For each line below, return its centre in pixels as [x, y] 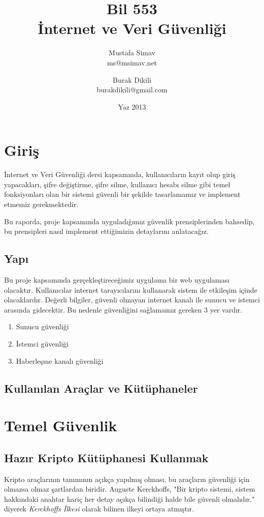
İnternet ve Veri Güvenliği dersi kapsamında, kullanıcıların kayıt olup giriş [120, 174]
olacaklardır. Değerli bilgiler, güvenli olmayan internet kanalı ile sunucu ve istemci [132, 300]
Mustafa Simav [132, 53]
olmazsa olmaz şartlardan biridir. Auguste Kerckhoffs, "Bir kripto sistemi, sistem [130, 489]
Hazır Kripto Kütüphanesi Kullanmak [106, 457]
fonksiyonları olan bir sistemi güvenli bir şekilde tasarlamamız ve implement [122, 194]
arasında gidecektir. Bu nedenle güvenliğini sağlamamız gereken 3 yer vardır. [123, 309]
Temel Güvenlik [61, 425]
